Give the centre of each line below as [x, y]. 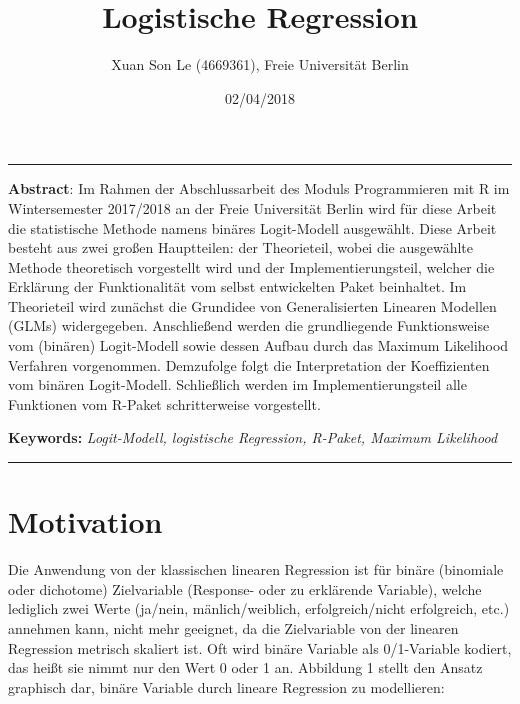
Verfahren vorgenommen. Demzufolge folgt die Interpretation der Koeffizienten [249, 364]
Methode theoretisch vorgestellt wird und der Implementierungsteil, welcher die [251, 266]
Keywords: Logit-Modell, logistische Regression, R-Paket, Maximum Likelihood [253, 437]
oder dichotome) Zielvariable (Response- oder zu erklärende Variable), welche [245, 588]
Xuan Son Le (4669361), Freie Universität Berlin [260, 64]
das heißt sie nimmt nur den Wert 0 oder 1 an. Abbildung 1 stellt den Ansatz [245, 667]
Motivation [85, 521]
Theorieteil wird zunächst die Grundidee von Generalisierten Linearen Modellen [252, 305]
